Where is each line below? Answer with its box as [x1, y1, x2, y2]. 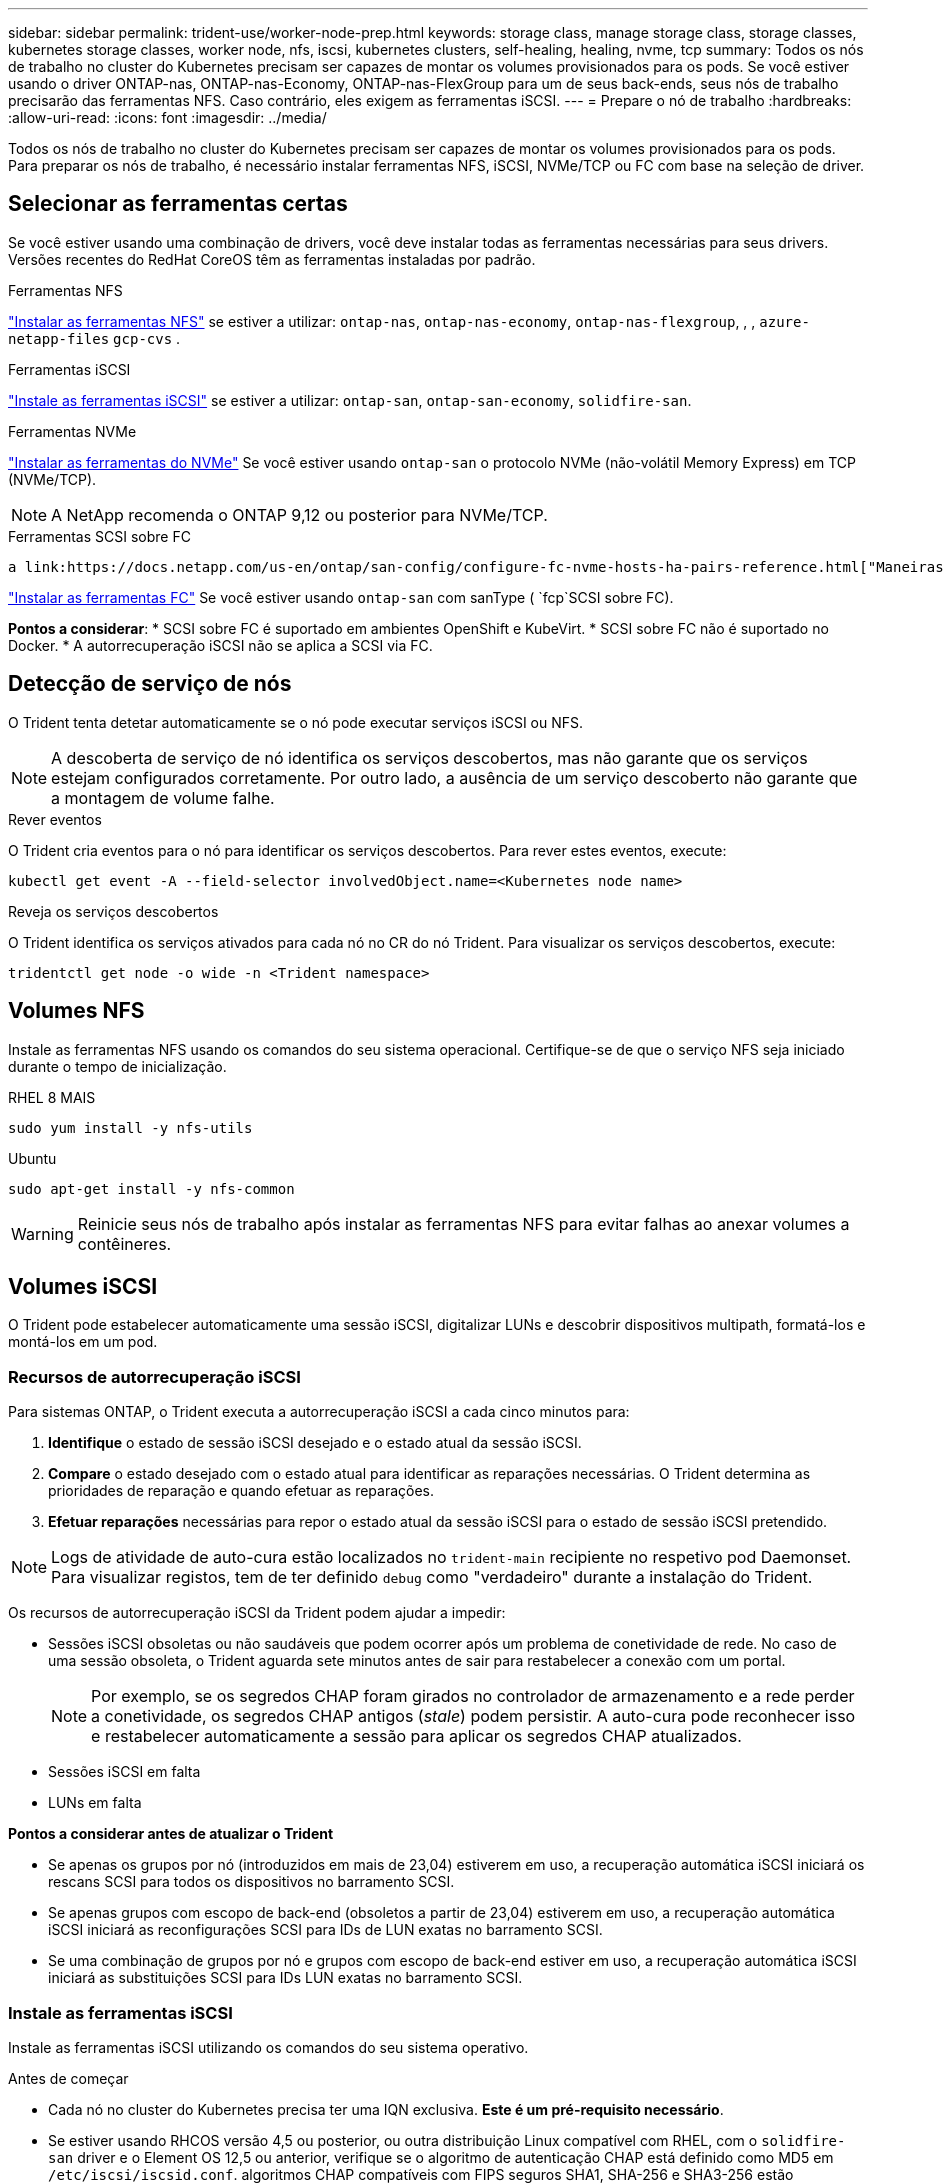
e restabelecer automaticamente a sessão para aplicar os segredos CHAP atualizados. [91, 1726, 742, 1747]
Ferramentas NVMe [8, 422, 137, 440]
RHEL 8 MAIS [8, 1088, 96, 1106]
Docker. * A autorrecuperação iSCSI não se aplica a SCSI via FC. [8, 636, 433, 654]
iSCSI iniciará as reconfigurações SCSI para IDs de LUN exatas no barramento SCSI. [48, 1921, 603, 1939]
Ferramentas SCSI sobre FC [8, 527, 191, 545]
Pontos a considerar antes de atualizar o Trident [8, 1825, 334, 1843]
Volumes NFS [8, 998, 145, 1024]
